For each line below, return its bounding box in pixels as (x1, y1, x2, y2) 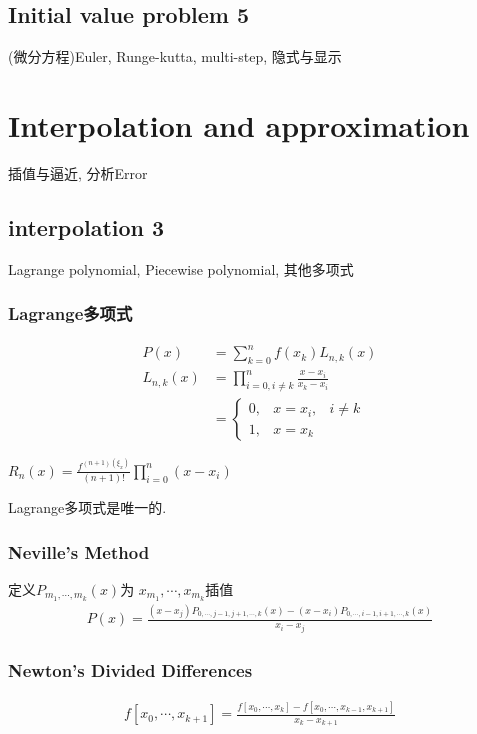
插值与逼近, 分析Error (8, 162, 148, 183)
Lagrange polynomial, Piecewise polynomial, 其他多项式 (8, 258, 354, 279)
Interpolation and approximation (8, 104, 470, 145)
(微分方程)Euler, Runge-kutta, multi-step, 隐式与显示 (8, 46, 342, 67)
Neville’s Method (8, 539, 150, 564)
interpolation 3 (8, 211, 165, 242)
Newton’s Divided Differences (8, 657, 253, 682)
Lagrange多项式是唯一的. (8, 497, 167, 518)
